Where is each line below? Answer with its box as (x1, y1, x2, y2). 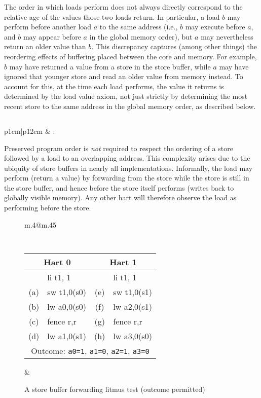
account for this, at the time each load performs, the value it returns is (4, 81, 224, 91)
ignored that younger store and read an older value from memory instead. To (4, 71, 243, 82)
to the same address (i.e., (99, 21, 178, 32)
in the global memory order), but (89, 31, 193, 42)
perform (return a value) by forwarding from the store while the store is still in (4, 172, 249, 183)
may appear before (23, 31, 81, 42)
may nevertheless (201, 31, 253, 42)
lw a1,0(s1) (47, 330, 86, 342)
